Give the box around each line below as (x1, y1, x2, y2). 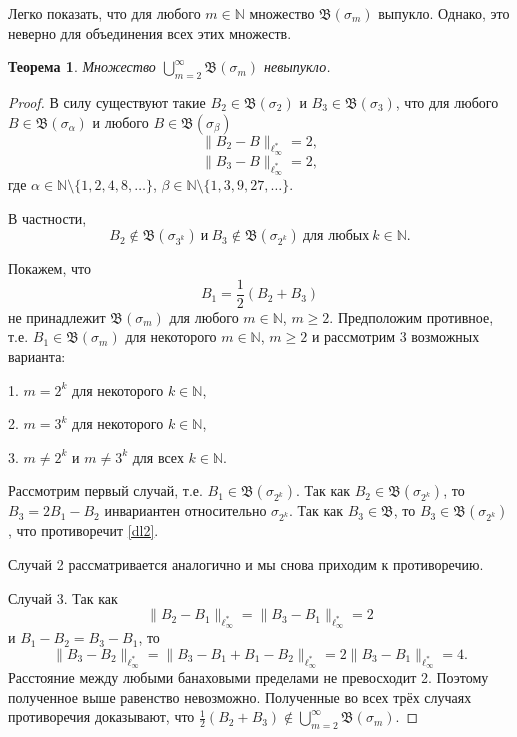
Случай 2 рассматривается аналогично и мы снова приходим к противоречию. (8, 553, 484, 574)
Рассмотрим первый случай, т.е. (8, 480, 203, 501)
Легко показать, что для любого (8, 3, 201, 23)
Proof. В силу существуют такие (8, 91, 206, 112)
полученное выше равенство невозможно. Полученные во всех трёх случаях (8, 686, 472, 707)
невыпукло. (264, 56, 331, 77)
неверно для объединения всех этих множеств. (8, 22, 292, 43)
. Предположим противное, (329, 306, 494, 327)
